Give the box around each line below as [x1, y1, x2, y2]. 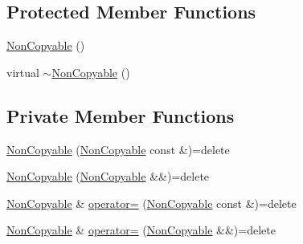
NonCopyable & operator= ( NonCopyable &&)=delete [6, 222, 276, 238]
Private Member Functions [6, 103, 235, 128]
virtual [6, 63, 39, 80]
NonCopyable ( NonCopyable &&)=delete [6, 168, 210, 185]
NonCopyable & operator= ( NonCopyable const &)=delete [6, 194, 297, 211]
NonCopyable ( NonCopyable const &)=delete [6, 140, 230, 157]
